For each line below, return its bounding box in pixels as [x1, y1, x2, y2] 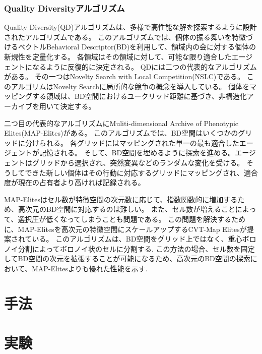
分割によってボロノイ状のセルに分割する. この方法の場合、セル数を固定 [18, 243, 255, 254]
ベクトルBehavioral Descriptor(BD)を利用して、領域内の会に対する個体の [18, 41, 256, 52]
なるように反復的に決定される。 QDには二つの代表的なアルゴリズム [32, 61, 257, 72]
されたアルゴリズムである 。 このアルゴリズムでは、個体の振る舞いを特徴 [4, 31, 246, 42]
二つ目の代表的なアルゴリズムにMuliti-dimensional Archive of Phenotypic [4, 117, 239, 128]
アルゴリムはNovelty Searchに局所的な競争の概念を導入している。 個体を [11, 81, 250, 91]
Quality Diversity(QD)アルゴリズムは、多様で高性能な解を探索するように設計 [4, 22, 257, 32]
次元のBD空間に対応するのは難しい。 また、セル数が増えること [25, 204, 235, 214]
